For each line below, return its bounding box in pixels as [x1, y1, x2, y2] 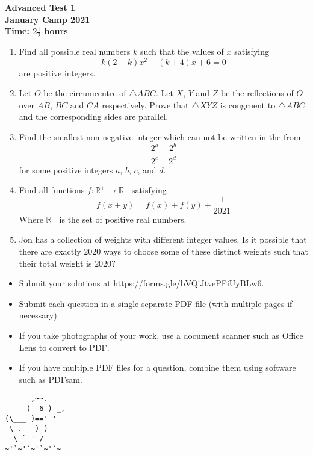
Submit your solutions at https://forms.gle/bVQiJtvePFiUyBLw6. [19, 277, 264, 289]
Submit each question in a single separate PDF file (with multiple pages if [19, 297, 293, 309]
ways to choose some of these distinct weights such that [103, 245, 308, 257]
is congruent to [220, 98, 276, 111]
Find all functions [19, 184, 85, 196]
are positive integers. [19, 66, 96, 79]
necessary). [19, 309, 60, 321]
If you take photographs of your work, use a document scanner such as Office [19, 329, 303, 341]
